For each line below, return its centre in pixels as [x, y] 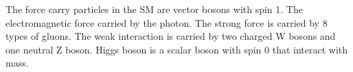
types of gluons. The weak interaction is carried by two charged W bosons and [171, 36]
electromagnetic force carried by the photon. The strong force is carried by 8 [167, 22]
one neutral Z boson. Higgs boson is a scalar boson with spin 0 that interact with [177, 49]
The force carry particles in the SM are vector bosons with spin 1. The [154, 9]
